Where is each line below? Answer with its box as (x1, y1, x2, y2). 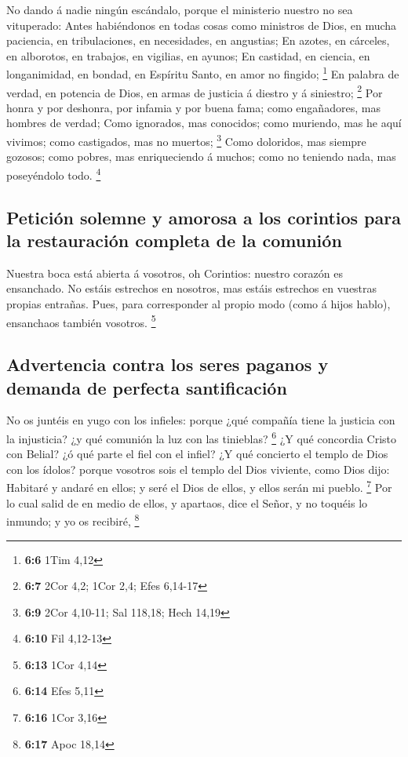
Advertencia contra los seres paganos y (6, 352, 329, 377)
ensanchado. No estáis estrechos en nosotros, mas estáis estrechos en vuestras (6, 280, 377, 297)
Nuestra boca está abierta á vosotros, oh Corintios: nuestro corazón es (6, 264, 343, 281)
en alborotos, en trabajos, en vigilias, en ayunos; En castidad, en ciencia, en (6, 47, 370, 64)
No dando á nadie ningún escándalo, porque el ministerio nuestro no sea (6, 2, 353, 17)
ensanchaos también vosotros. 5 (6, 311, 156, 330)
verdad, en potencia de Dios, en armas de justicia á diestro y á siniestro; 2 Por (6, 82, 383, 100)
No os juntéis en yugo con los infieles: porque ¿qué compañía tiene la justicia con (6, 412, 395, 428)
